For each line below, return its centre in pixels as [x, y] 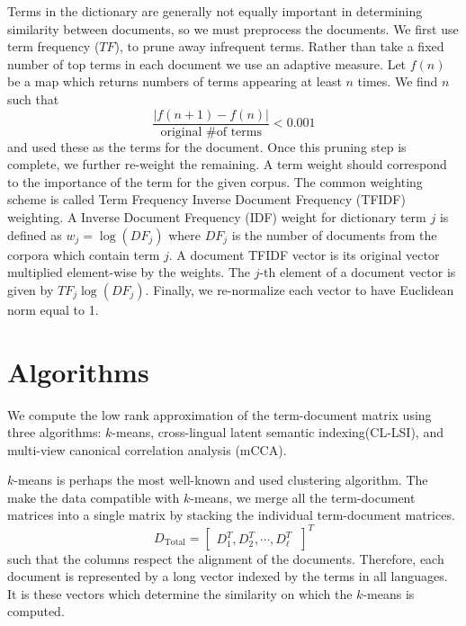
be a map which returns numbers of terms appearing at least [175, 81]
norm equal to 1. [53, 309]
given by [31, 289]
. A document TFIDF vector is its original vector [304, 254]
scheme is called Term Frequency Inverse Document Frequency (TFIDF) [206, 199]
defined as [35, 234]
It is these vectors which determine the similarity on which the [180, 593]
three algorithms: [54, 432]
